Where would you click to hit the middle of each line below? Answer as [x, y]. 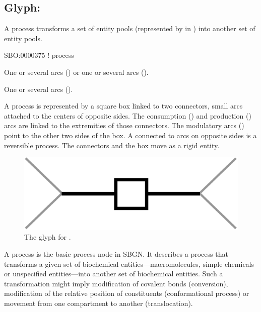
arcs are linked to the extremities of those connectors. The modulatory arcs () [124, 125]
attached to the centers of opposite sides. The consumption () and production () [128, 115]
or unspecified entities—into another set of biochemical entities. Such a [114, 274]
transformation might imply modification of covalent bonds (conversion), [116, 283]
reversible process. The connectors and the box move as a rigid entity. [112, 145]
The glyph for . [48, 237]
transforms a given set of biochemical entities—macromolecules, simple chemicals [129, 264]
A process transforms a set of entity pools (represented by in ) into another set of [130, 28]
